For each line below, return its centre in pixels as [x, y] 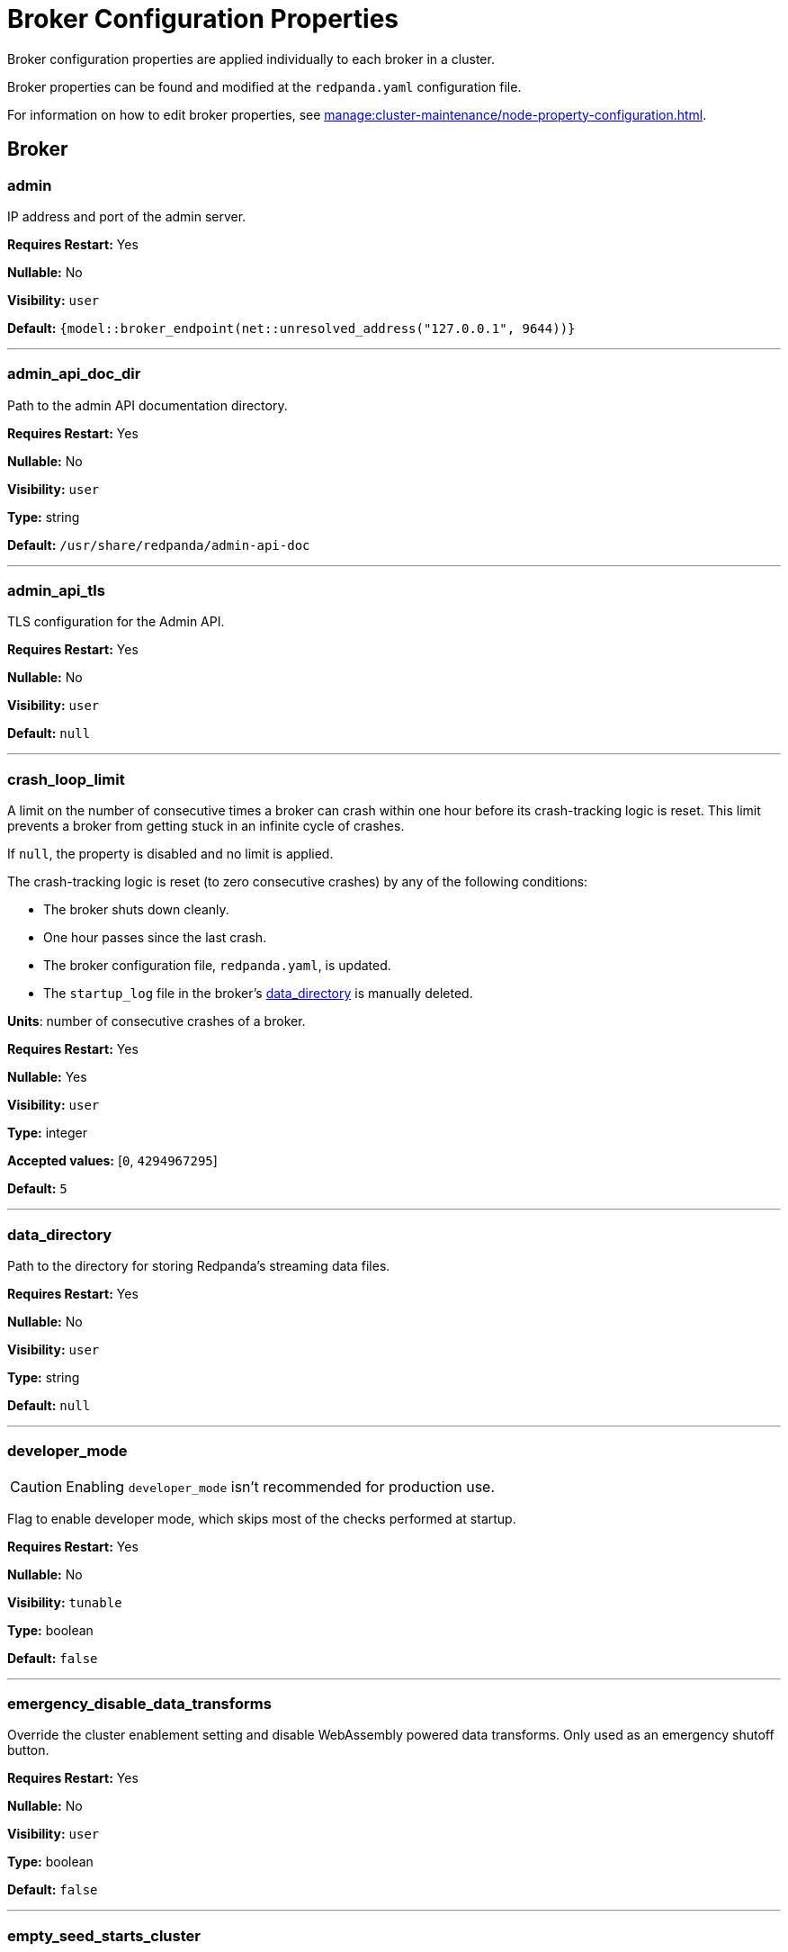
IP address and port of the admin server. [127, 216]
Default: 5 [37, 1189]
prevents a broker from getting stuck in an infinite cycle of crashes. [206, 826]
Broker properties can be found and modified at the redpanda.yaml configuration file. [264, 86]
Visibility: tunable [65, 1602]
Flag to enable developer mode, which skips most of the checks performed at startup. [262, 1518]
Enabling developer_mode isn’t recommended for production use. [281, 1486]
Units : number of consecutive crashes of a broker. [157, 1021]
